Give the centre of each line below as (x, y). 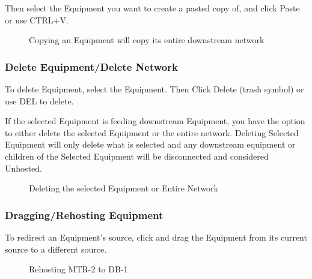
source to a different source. (56, 249)
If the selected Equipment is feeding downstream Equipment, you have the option (155, 121)
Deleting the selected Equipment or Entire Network (124, 188)
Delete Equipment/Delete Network (91, 66)
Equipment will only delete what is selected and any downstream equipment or (150, 144)
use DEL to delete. (39, 100)
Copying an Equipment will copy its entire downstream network (147, 40)
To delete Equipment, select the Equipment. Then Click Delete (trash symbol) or (154, 89)
